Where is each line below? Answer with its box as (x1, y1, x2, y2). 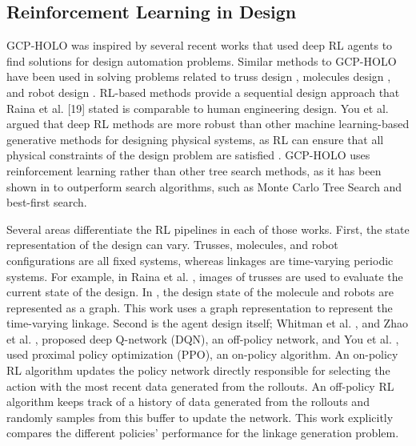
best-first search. (6, 194, 87, 211)
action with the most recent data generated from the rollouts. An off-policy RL (6, 377, 394, 394)
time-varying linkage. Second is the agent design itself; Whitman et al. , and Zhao (6, 315, 408, 331)
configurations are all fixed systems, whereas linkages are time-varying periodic (6, 251, 394, 268)
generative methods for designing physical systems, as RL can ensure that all (6, 131, 384, 147)
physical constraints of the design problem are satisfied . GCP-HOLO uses (6, 147, 370, 163)
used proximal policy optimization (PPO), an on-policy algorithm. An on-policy (6, 346, 398, 363)
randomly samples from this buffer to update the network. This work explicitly (6, 408, 394, 425)
